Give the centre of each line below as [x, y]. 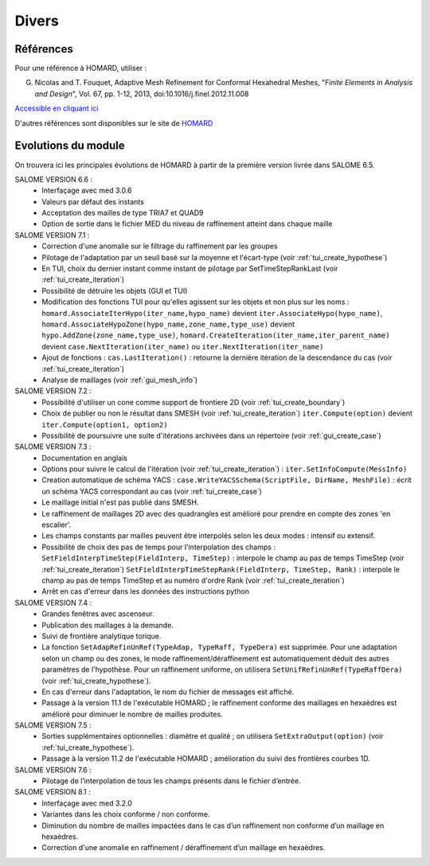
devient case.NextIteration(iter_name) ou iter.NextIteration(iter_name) [183, 346]
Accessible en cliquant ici [57, 108]
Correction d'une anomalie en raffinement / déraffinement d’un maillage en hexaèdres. [184, 848]
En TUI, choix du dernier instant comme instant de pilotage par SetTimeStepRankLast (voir [190, 269]
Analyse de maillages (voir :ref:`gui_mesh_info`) [120, 380]
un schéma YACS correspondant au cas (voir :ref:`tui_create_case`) [152, 491]
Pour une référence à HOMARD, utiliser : [81, 68]
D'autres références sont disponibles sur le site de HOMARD [114, 123]
